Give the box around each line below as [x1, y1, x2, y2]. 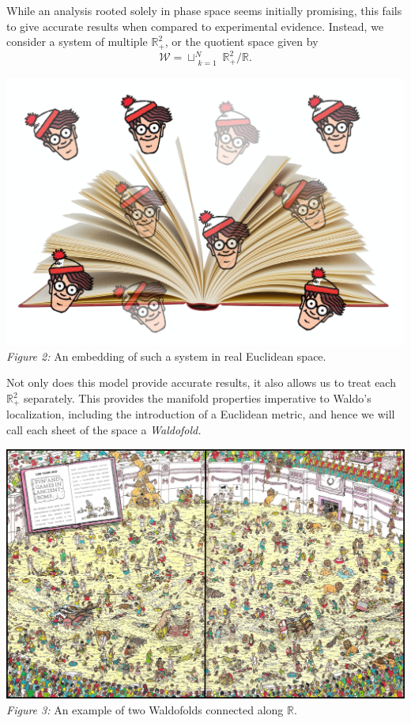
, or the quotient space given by [164, 33, 319, 50]
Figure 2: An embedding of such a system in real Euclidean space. [6, 347, 326, 364]
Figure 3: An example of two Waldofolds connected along [6, 701, 284, 717]
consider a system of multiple [6, 33, 148, 50]
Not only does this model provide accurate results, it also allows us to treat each [6, 374, 396, 391]
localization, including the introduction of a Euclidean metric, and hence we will [6, 406, 395, 422]
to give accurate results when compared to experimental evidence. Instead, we [6, 17, 384, 34]
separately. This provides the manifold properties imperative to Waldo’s [24, 390, 371, 407]
